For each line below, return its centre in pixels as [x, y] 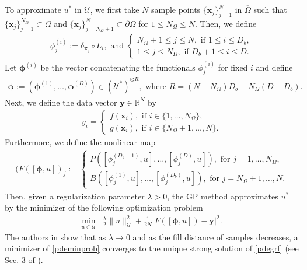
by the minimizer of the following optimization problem [104, 207]
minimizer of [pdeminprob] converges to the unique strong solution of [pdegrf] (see [152, 248]
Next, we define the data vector [61, 102]
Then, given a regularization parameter [75, 196]
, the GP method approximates [223, 196]
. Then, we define [226, 23]
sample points [176, 9]
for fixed [233, 67]
